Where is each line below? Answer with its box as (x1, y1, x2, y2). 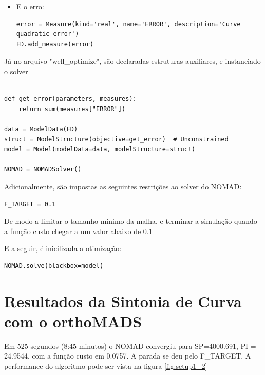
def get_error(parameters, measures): (4, 95, 137, 103)
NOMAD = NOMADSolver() (4, 166, 82, 173)
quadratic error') (16, 30, 79, 38)
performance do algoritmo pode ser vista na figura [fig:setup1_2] (4, 360, 207, 371)
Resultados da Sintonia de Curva (4, 290, 242, 311)
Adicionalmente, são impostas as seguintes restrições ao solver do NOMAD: (4, 181, 242, 191)
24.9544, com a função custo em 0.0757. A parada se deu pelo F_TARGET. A (4, 350, 251, 361)
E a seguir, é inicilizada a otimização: (4, 243, 122, 254)
